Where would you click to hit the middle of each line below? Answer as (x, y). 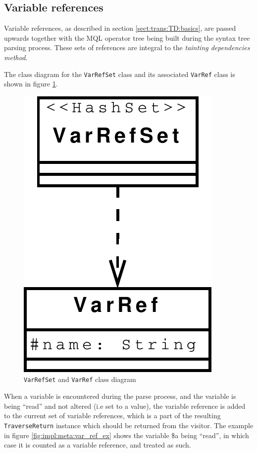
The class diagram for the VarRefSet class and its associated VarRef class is (120, 74)
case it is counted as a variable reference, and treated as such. (98, 445)
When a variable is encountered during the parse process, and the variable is (120, 396)
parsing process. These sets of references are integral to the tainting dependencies (127, 47)
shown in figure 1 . (31, 84)
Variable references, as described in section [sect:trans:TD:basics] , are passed (120, 28)
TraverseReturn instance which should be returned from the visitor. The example (129, 425)
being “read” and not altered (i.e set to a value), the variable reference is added (125, 406)
